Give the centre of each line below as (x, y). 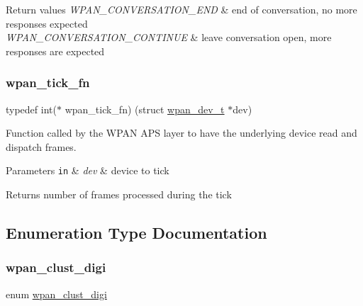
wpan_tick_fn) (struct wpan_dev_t (145, 109)
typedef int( (31, 109)
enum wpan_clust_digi (56, 294)
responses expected (47, 23)
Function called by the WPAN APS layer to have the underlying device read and (181, 133)
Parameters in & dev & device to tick (88, 170)
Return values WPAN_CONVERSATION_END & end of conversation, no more (181, 9)
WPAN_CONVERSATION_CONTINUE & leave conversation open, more (169, 37)
